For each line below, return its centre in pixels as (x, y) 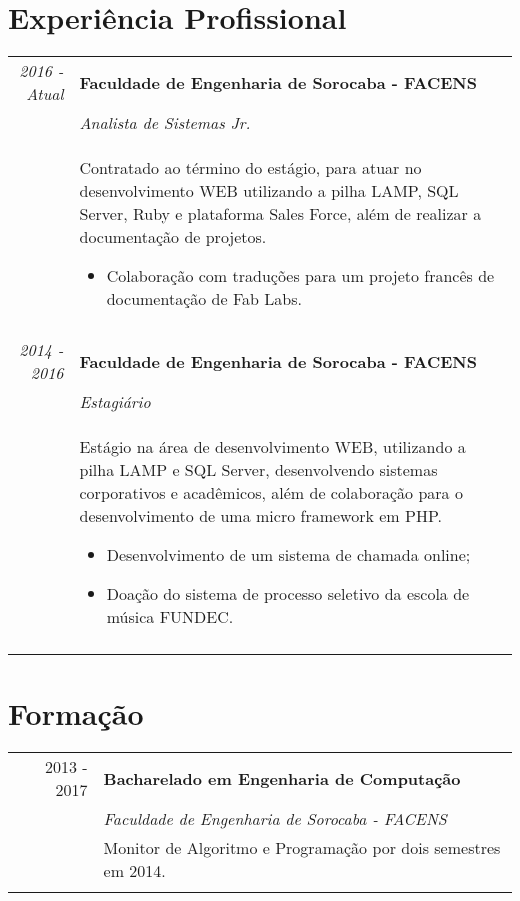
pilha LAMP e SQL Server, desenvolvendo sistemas (258, 470)
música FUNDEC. (170, 617)
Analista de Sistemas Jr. (165, 123)
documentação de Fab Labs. (204, 299)
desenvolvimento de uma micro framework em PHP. (260, 516)
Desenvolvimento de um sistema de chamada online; (288, 555)
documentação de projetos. (173, 237)
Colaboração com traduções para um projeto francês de (300, 276)
